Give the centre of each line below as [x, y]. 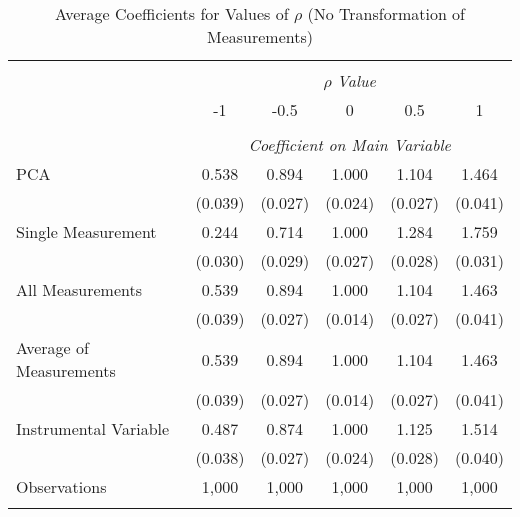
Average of [52, 347]
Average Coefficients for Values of [171, 13]
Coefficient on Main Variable [349, 144]
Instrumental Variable [93, 428]
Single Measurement [86, 231]
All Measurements [79, 289]
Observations [61, 486]
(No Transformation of [386, 13]
